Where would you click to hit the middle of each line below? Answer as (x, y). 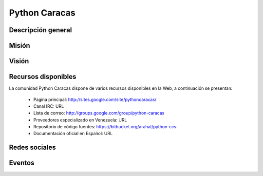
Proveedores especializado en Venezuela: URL (80, 120)
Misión (19, 46)
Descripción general (40, 30)
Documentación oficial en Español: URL (73, 134)
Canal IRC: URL (49, 106)
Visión (19, 61)
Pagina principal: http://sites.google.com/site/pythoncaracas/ (95, 99)
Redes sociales (32, 147)
